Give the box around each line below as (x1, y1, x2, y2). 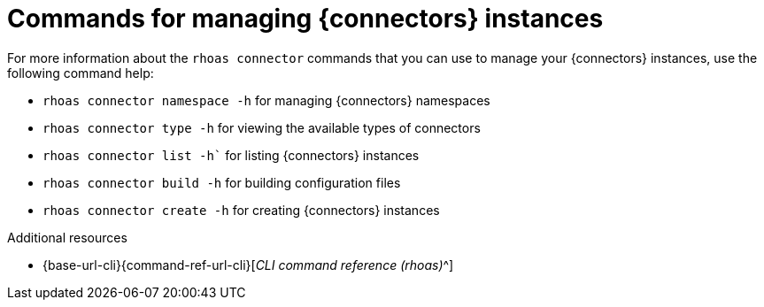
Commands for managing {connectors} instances (7, 4, 604, 34)
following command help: (7, 65, 154, 81)
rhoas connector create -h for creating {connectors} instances (42, 202, 440, 218)
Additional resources (7, 229, 127, 245)
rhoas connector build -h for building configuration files (42, 174, 401, 190)
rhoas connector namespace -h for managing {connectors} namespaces (42, 92, 490, 108)
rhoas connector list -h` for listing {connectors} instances (42, 147, 420, 163)
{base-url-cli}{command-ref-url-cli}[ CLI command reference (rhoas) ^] (42, 257, 454, 272)
